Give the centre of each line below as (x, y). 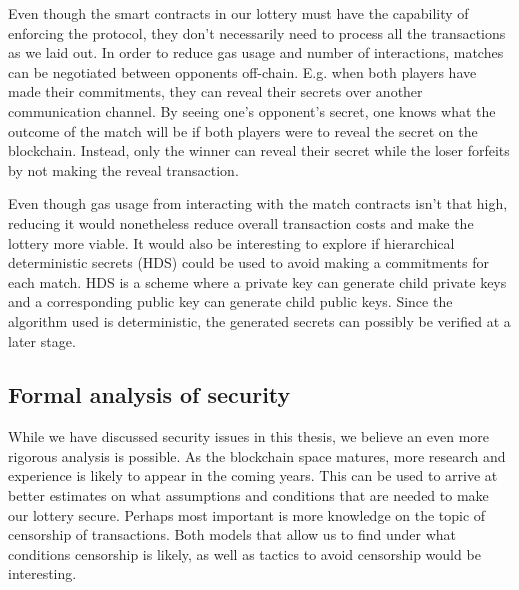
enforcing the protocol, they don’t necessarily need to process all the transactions (257, 32)
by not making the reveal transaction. (123, 169)
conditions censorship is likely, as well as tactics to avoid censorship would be (244, 553)
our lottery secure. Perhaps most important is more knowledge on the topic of (247, 514)
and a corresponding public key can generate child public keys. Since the (230, 301)
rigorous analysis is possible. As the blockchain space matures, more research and (257, 455)
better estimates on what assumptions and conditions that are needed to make (248, 495)
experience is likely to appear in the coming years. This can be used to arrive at (253, 475)
